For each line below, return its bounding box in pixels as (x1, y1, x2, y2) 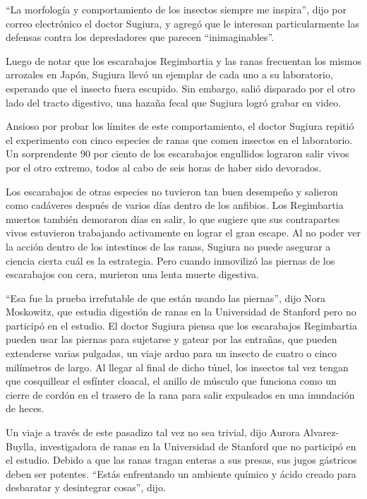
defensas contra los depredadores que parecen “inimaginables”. (6, 30, 275, 44)
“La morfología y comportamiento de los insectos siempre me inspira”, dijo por (6, 2, 347, 16)
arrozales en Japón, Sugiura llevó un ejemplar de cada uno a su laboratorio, (6, 67, 333, 82)
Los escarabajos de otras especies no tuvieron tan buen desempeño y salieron (6, 184, 338, 198)
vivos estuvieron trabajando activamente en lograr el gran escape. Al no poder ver (6, 225, 361, 240)
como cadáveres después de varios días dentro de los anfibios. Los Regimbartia (6, 198, 344, 212)
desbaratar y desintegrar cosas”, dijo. (6, 480, 166, 495)
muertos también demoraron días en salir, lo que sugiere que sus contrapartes (6, 211, 340, 226)
